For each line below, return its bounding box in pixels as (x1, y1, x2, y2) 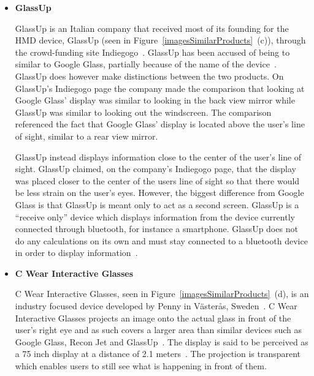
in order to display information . (15, 246, 138, 259)
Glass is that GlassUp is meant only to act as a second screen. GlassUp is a (15, 198, 299, 211)
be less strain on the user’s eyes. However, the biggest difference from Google (15, 186, 304, 199)
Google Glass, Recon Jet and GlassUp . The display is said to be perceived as (15, 335, 308, 348)
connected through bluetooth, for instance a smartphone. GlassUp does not (15, 222, 298, 235)
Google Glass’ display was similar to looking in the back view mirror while (15, 94, 295, 107)
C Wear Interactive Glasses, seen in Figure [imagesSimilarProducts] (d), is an (15, 287, 309, 300)
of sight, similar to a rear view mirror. (15, 129, 158, 142)
